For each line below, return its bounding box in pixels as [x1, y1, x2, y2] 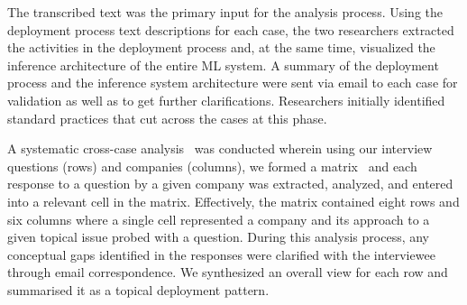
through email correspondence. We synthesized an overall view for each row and [7, 263, 448, 282]
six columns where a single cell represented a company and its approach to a [7, 209, 430, 228]
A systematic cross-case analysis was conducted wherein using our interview [7, 139, 433, 158]
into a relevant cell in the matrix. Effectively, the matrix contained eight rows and [7, 191, 460, 210]
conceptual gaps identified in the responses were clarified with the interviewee [7, 245, 435, 263]
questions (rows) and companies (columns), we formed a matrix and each [7, 156, 417, 175]
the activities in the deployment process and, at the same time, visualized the [7, 38, 435, 57]
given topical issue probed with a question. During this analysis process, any [7, 227, 430, 246]
